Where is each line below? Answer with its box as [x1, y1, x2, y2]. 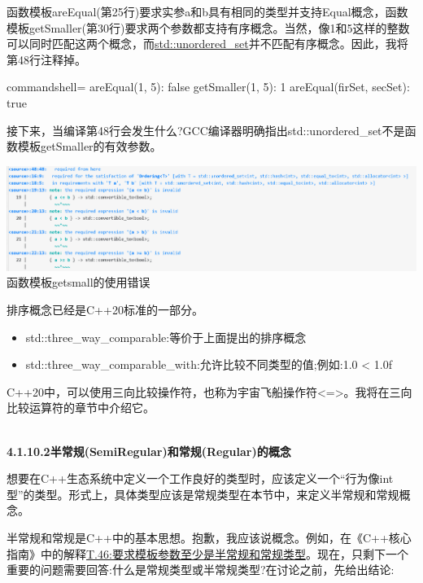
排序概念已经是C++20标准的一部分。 [7, 301, 203, 318]
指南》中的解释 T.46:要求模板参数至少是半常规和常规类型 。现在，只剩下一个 [7, 545, 408, 562]
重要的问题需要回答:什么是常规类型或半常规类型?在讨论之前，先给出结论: [7, 561, 395, 578]
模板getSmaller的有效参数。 [17, 138, 162, 155]
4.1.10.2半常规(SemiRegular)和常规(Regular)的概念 [7, 442, 291, 459]
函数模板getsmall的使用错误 [7, 274, 150, 291]
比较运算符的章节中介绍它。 [7, 399, 155, 416]
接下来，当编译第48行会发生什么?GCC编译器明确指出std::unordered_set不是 [7, 121, 405, 138]
